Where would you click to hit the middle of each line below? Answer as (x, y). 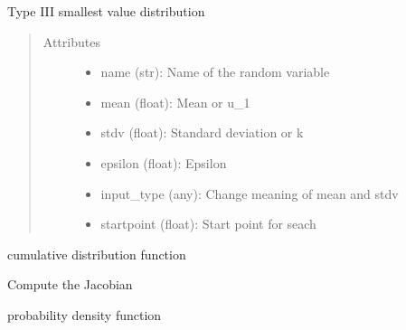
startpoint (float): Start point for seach (208, 224)
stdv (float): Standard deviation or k (202, 132)
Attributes (71, 41)
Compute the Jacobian (70, 284)
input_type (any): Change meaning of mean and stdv (250, 193)
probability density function (85, 314)
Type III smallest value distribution (106, 11)
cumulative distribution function (97, 254)
